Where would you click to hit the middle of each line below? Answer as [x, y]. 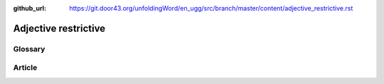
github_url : [30, 8]
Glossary [29, 49]
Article [25, 68]
